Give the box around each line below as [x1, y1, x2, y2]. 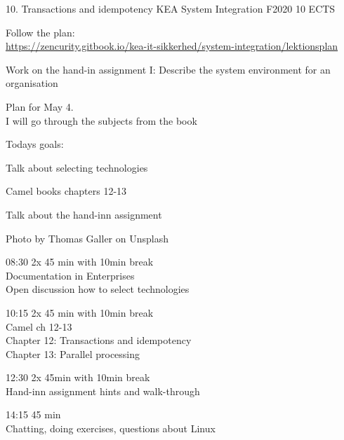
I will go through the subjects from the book [6, 113, 197, 128]
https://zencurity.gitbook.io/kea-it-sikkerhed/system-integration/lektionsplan [6, 39, 338, 53]
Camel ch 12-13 [6, 319, 72, 334]
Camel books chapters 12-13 [6, 184, 127, 198]
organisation [6, 76, 58, 90]
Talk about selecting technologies [6, 160, 148, 174]
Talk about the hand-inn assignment [6, 207, 162, 221]
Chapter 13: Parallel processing [6, 346, 140, 361]
